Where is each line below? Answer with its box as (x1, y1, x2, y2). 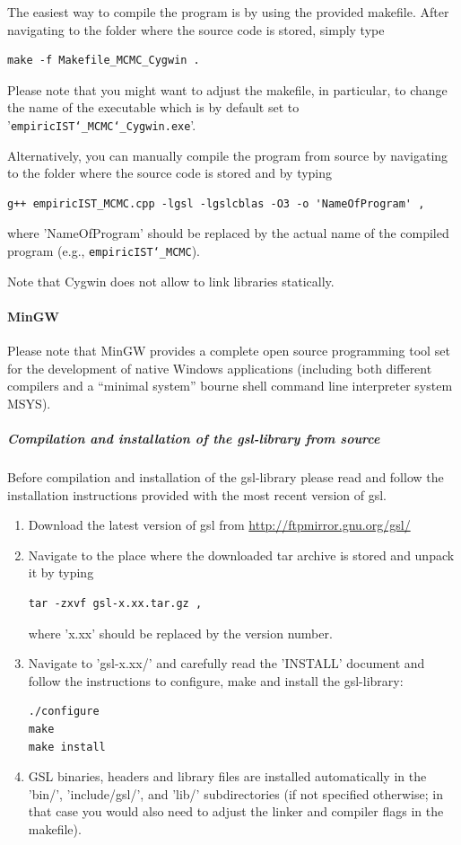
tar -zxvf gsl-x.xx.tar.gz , (28, 596, 203, 610)
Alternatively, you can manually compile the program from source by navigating (7, 145, 448, 164)
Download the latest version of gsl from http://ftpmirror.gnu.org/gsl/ (28, 515, 411, 534)
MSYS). (7, 393, 51, 412)
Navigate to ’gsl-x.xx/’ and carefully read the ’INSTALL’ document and (28, 654, 425, 673)
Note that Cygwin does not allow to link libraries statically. (7, 271, 335, 290)
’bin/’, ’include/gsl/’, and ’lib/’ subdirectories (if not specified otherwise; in (28, 784, 443, 803)
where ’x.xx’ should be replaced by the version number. (28, 623, 333, 642)
